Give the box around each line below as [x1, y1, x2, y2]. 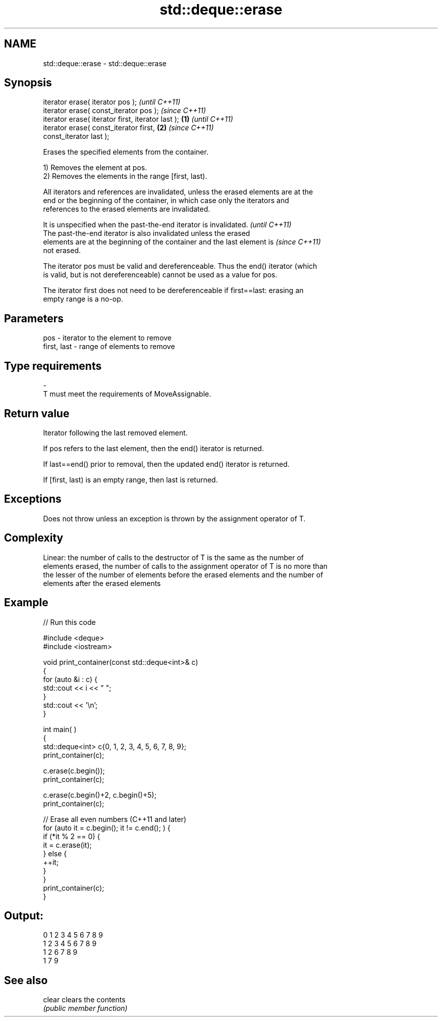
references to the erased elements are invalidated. [43, 205, 210, 214]
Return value [4, 407, 70, 420]
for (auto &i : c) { [43, 674, 97, 684]
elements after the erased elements [43, 578, 161, 588]
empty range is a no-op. [43, 295, 123, 304]
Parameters [4, 312, 64, 325]
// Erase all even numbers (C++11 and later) [43, 814, 187, 823]
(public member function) [43, 1004, 128, 1013]
